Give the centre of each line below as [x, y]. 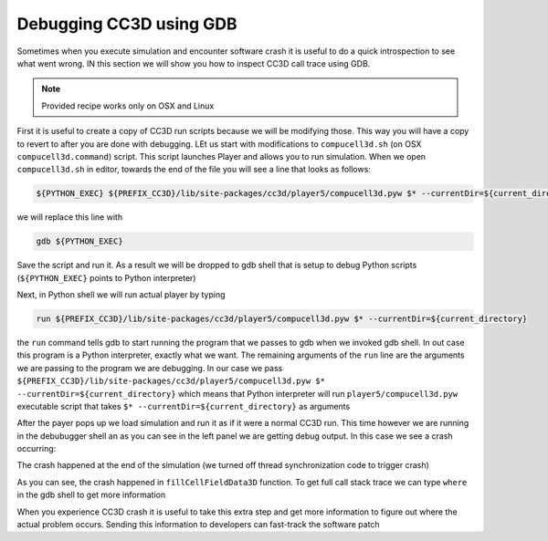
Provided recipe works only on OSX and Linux [128, 106]
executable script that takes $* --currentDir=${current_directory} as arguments [184, 406]
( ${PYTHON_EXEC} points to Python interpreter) [106, 277]
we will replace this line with [70, 217]
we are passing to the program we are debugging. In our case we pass [150, 368]
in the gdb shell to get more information [91, 495]
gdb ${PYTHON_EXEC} [79, 241]
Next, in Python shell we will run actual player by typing [121, 295]
